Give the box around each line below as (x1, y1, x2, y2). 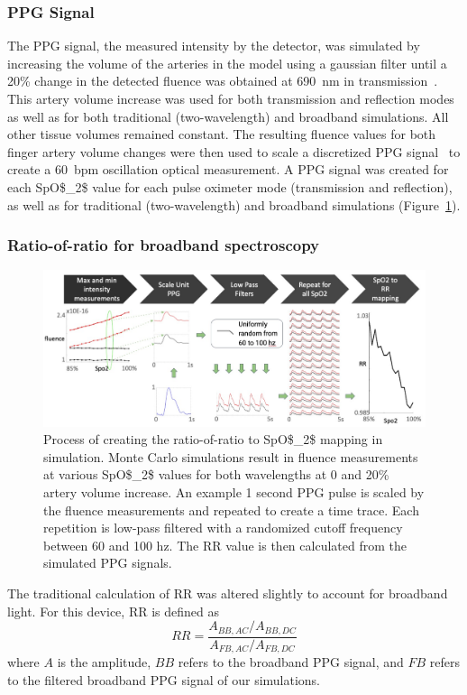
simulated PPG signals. (43, 553, 172, 572)
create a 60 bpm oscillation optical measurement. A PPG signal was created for (7, 160, 449, 179)
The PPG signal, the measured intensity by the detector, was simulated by (7, 36, 420, 55)
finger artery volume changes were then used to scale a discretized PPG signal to (7, 142, 461, 161)
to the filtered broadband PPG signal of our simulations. (7, 670, 321, 689)
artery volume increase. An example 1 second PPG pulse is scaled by (43, 482, 425, 501)
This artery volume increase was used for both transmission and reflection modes (7, 89, 454, 107)
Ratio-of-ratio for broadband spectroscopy (7, 234, 320, 256)
